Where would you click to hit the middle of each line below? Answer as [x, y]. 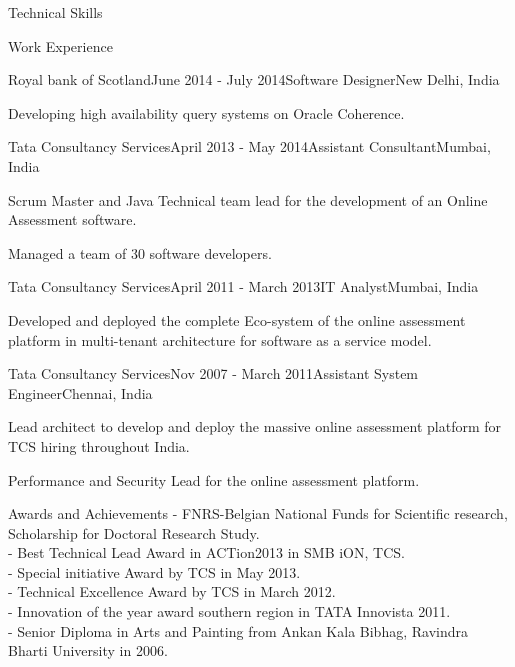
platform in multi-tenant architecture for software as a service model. [220, 339]
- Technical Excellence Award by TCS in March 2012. [172, 591]
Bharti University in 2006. [88, 650]
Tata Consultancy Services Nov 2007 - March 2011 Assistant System [213, 373]
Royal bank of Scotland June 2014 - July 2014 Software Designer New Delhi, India [254, 79]
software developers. [210, 252]
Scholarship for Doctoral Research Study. [134, 532]
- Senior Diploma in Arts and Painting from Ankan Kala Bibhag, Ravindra [238, 630]
